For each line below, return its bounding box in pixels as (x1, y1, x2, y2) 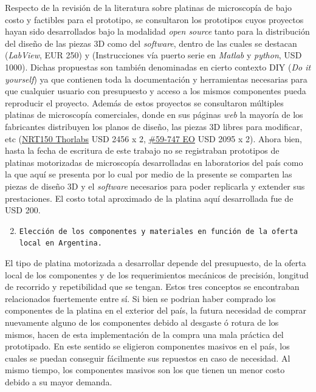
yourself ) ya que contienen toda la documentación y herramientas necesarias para (5, 72, 307, 85)
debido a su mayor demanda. (5, 375, 112, 388)
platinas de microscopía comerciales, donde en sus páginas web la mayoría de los (5, 108, 303, 121)
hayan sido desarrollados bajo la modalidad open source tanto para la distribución (5, 25, 310, 38)
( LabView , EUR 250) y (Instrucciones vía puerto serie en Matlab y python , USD (5, 49, 302, 61)
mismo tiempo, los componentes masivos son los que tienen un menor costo (5, 363, 285, 376)
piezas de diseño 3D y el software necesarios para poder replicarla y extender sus (5, 179, 305, 192)
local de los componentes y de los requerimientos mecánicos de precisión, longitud (5, 268, 309, 281)
